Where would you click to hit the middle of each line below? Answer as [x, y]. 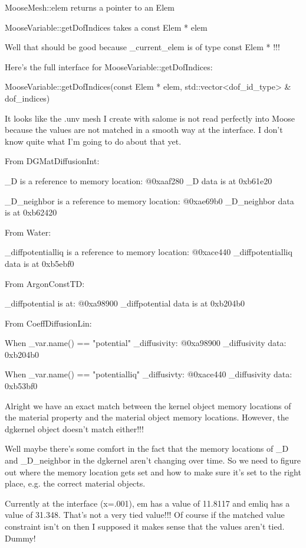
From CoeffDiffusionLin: [48, 323]
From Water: [28, 232]
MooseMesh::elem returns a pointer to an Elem [90, 7]
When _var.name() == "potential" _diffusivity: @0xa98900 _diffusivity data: [146, 343]
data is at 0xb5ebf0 [40, 263]
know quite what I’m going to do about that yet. [93, 141]
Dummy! [20, 538]
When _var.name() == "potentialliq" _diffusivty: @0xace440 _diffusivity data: [149, 374]
